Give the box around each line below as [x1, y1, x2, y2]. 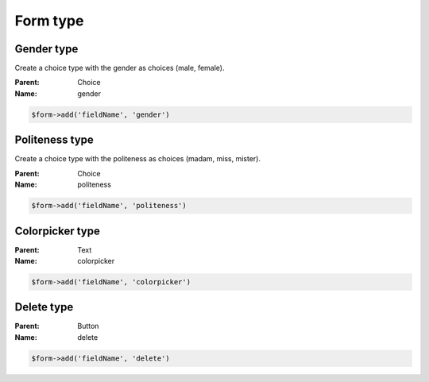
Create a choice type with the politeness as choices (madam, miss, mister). [14, 154, 261, 164]
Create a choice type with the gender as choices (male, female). [14, 64, 225, 73]
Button [77, 322, 99, 331]
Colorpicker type [14, 224, 101, 237]
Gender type [14, 42, 79, 56]
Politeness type [14, 133, 95, 147]
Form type [14, 12, 84, 29]
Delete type [14, 300, 74, 314]
